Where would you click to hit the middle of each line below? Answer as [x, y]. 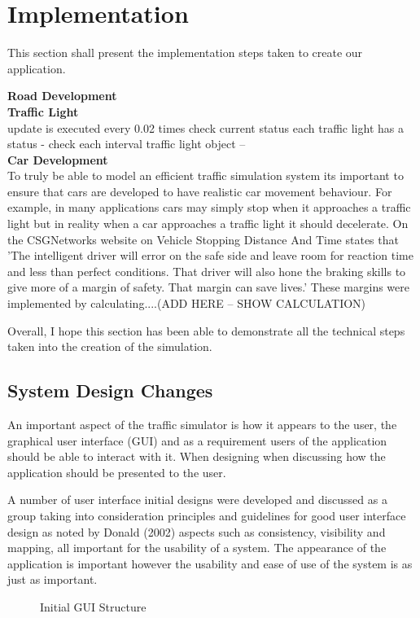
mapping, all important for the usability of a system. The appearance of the [197, 548]
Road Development [62, 96]
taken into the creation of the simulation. [110, 346]
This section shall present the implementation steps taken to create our [185, 53]
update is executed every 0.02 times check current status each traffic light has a [206, 127]
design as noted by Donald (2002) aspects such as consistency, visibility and [197, 531]
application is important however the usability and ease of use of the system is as [210, 563]
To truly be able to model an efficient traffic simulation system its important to [206, 175]
